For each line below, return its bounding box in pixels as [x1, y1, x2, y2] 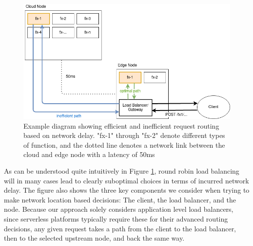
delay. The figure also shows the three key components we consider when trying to [4, 185, 250, 195]
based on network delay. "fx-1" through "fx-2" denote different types [23, 130, 225, 140]
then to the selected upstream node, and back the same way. [4, 233, 185, 243]
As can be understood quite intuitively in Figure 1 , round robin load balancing [4, 165, 239, 176]
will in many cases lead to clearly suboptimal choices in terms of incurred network [4, 175, 249, 185]
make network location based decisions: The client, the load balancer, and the [4, 194, 236, 204]
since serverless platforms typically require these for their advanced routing [4, 213, 228, 224]
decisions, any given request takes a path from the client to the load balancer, [4, 223, 236, 233]
